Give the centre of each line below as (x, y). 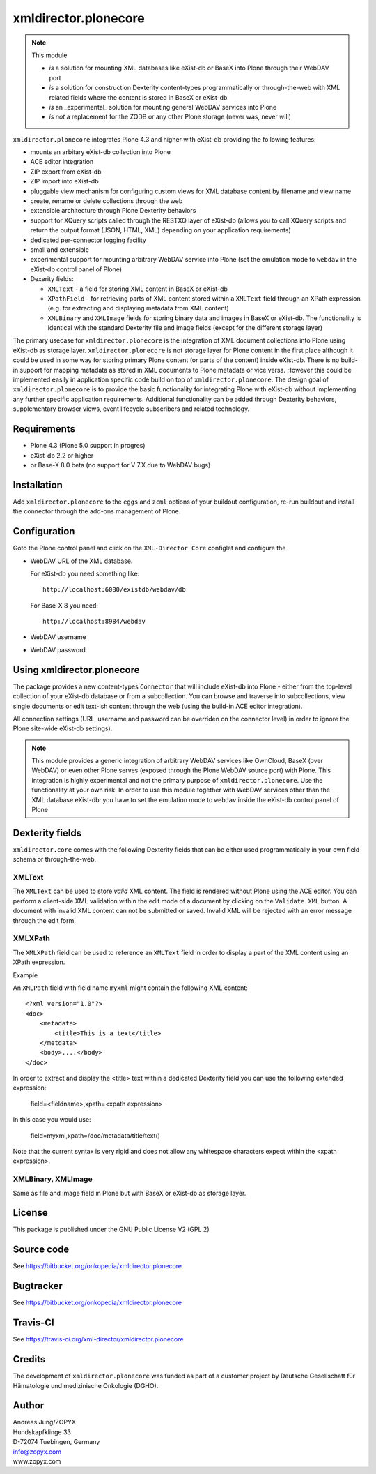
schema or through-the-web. (55, 859)
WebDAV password (58, 649)
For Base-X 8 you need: (64, 605)
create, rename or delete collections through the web (107, 201)
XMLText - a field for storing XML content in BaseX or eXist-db (138, 289)
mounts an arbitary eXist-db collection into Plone (100, 152)
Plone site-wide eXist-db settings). (63, 728)
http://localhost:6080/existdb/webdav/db (114, 590)
